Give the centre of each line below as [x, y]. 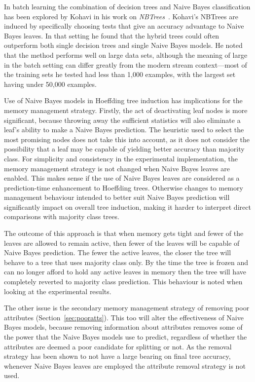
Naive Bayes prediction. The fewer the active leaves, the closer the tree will [118, 252]
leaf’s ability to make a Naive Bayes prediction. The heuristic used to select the [124, 130]
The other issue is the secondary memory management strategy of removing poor [127, 308]
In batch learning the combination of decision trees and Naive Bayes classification [127, 6]
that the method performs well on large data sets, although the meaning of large [126, 55]
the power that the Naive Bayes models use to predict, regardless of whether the [126, 337]
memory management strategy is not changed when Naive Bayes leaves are [117, 168]
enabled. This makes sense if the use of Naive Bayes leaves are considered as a [122, 178]
